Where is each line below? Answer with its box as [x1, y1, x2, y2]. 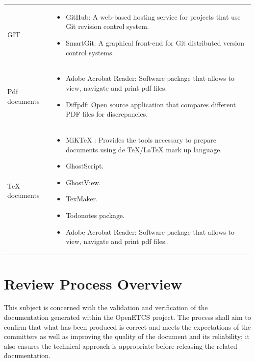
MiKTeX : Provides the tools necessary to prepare [66, 135, 216, 145]
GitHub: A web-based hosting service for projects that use [66, 11, 241, 22]
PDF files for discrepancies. [66, 109, 148, 119]
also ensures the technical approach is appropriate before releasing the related [4, 340, 237, 351]
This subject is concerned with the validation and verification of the [4, 302, 208, 313]
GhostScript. [66, 161, 104, 171]
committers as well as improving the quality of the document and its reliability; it [4, 331, 250, 341]
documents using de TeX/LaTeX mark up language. [66, 144, 222, 154]
